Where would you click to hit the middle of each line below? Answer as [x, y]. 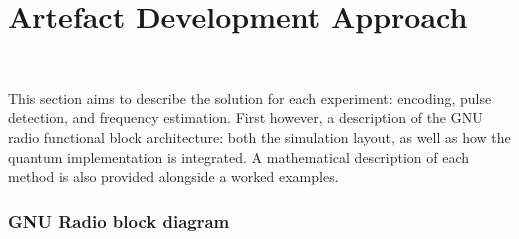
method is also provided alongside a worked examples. [173, 176]
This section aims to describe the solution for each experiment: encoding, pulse [250, 97]
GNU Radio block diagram [119, 220]
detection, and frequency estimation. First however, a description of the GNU [245, 117]
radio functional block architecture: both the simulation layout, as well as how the [259, 136]
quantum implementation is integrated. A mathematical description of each [239, 156]
